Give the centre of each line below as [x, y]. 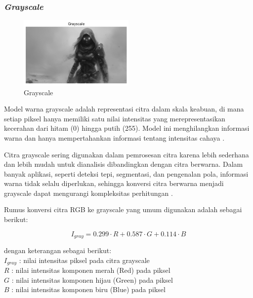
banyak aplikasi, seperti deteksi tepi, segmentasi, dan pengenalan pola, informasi [126, 173]
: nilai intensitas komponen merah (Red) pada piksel [91, 270]
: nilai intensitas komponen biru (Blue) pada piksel [88, 289]
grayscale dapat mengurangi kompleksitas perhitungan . [88, 193]
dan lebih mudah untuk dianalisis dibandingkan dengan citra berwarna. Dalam [124, 164]
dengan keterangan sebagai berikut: [58, 250]
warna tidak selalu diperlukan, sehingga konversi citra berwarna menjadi [114, 183]
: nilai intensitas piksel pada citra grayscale [84, 260]
